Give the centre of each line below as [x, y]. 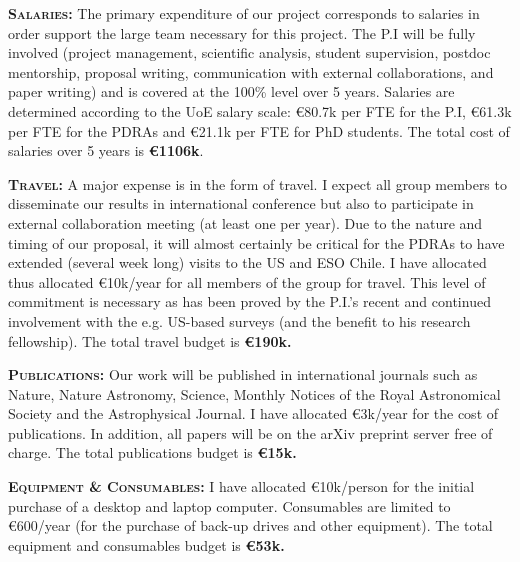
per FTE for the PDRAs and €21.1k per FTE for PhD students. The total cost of [259, 130]
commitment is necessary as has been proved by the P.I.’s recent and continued [249, 301]
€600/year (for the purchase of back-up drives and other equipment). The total [250, 525]
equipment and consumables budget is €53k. [146, 544]
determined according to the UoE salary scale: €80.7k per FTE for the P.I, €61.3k [260, 110]
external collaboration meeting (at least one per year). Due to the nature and [245, 222]
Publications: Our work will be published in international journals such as [243, 374]
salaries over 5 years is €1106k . [106, 150]
